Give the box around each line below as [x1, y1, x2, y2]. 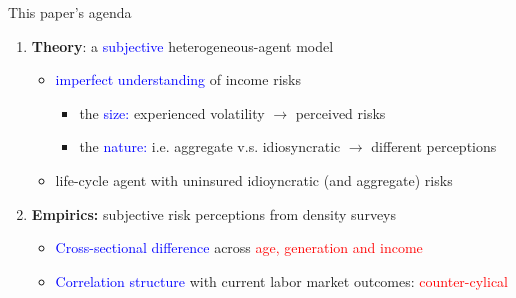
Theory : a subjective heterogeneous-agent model [31, 35, 334, 56]
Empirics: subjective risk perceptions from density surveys [31, 203, 397, 224]
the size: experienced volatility [79, 102, 265, 123]
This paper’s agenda [8, 2, 132, 22]
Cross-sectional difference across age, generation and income [55, 237, 423, 258]
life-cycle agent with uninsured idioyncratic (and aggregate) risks [55, 169, 453, 190]
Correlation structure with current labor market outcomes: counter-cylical [55, 270, 509, 291]
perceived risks [295, 102, 386, 123]
